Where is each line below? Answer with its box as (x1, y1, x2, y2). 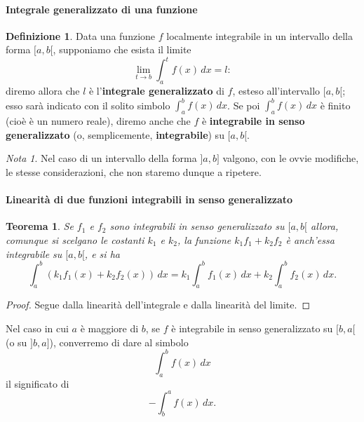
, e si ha (84, 246, 120, 261)
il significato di (6, 376, 69, 390)
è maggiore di (80, 321, 139, 336)
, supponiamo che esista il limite (53, 42, 191, 57)
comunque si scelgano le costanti (6, 232, 144, 247)
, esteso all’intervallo (232, 83, 321, 98)
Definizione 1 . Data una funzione (6, 28, 156, 43)
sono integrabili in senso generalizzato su (109, 219, 285, 233)
